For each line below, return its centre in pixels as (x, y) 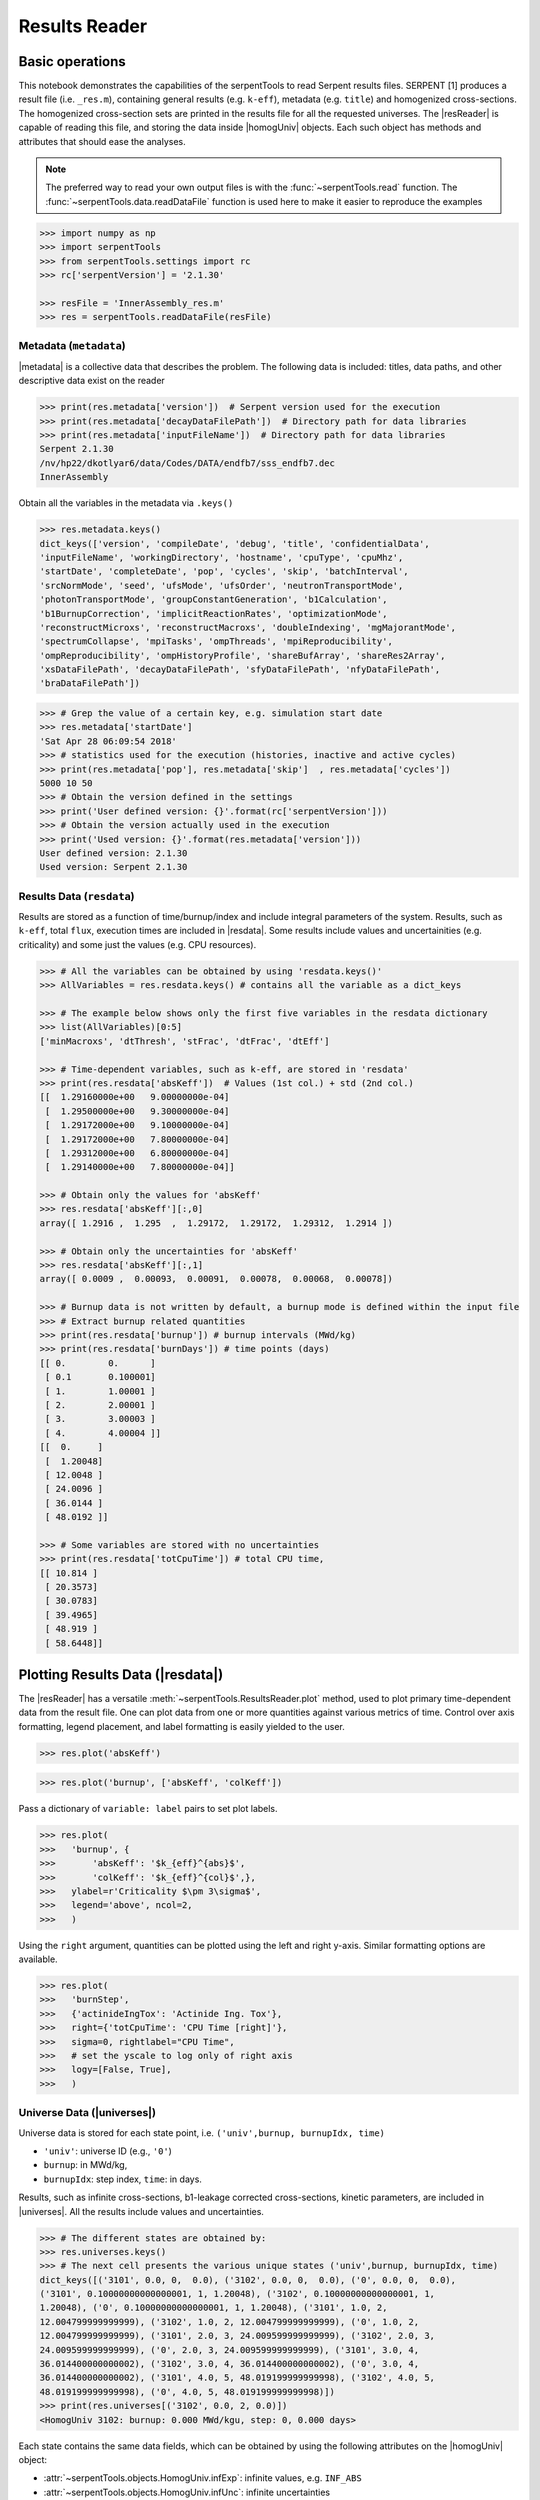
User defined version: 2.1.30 (113, 853)
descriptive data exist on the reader (91, 381)
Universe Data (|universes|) (87, 2113)
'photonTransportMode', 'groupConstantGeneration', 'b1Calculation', (213, 599)
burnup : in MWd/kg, (85, 2165)
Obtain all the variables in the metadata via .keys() (126, 503)
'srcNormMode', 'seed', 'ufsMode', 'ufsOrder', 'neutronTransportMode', (221, 585)
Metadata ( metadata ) (72, 346)
